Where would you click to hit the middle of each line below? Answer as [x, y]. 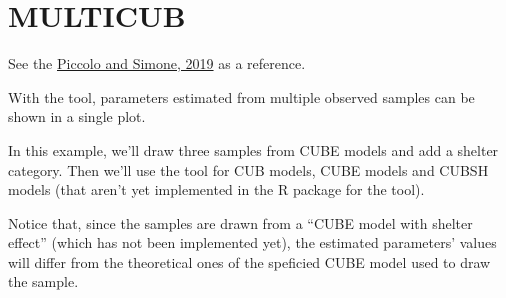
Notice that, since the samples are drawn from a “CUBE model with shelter [240, 222]
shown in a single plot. [77, 116]
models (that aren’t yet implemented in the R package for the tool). [216, 189]
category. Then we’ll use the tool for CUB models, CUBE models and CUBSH [248, 169]
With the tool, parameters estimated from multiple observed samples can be [241, 96]
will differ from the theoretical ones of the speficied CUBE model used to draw [249, 261]
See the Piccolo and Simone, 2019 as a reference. [157, 63]
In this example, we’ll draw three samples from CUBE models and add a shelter [253, 149]
